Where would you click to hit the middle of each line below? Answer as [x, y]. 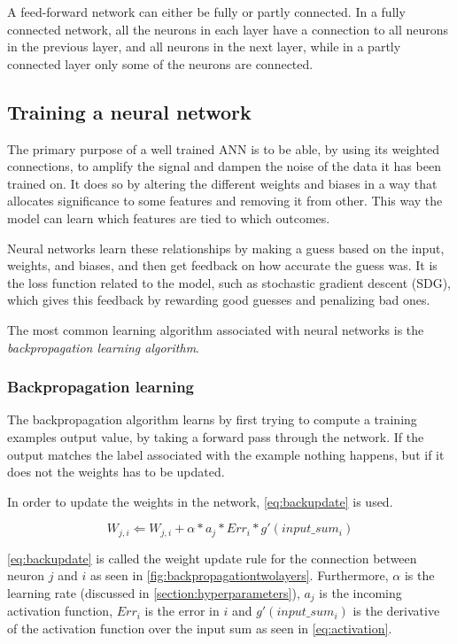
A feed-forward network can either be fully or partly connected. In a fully [206, 12]
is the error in [182, 611]
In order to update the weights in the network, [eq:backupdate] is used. [200, 501]
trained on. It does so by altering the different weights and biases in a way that [222, 183]
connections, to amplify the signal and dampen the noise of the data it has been [224, 166]
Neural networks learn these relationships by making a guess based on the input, [226, 248]
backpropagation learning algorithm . [103, 347]
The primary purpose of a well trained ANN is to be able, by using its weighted [224, 148]
